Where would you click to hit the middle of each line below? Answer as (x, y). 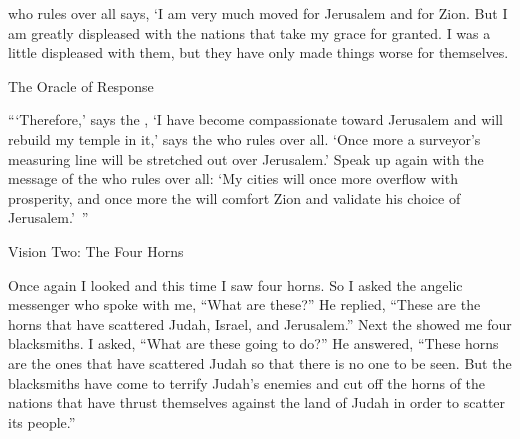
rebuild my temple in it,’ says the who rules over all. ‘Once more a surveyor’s (244, 138)
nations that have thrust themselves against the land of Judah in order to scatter (257, 402)
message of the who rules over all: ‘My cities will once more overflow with (233, 178)
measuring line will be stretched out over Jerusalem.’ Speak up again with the (246, 158)
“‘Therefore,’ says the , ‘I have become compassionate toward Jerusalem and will (255, 119)
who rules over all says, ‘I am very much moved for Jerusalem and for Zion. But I (258, 13)
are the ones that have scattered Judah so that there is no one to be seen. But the (260, 362)
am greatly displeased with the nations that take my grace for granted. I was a (249, 32)
